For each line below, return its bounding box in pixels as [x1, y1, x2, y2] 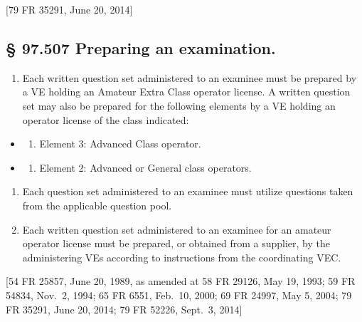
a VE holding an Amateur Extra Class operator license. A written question [22, 84, 351, 99]
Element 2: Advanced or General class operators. [39, 160, 252, 175]
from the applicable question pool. [22, 197, 172, 212]
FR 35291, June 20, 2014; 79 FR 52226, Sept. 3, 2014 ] [6, 301, 243, 316]
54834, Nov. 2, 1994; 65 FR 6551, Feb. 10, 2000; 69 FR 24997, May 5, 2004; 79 [6, 287, 352, 302]
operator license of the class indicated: [22, 112, 189, 127]
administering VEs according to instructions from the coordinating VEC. [22, 249, 341, 264]
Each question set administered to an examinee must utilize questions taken [22, 184, 353, 199]
